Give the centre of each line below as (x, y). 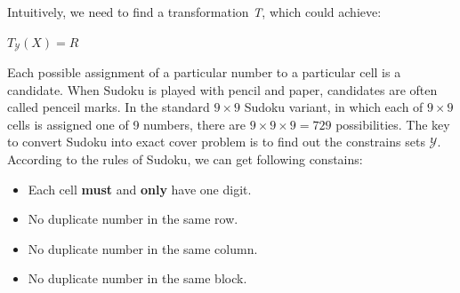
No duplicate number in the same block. (137, 278)
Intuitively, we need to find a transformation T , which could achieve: (194, 12)
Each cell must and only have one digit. (140, 189)
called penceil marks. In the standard (109, 107)
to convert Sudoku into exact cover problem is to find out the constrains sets (216, 142)
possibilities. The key (393, 124)
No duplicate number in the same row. (133, 219)
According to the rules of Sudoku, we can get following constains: (185, 159)
